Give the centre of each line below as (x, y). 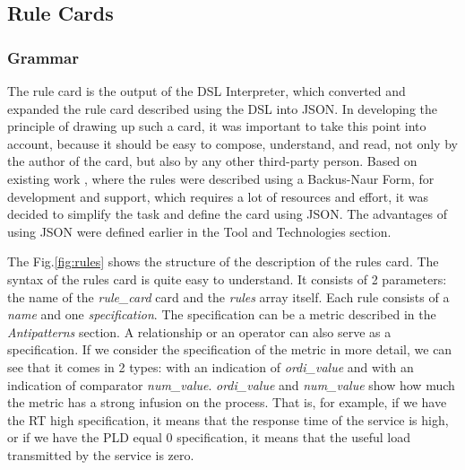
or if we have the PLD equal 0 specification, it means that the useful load (209, 437)
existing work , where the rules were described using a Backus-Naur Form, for (221, 178)
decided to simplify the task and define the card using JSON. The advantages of (227, 214)
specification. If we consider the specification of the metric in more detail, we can (230, 349)
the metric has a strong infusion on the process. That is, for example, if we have (227, 402)
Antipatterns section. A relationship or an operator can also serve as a (199, 331)
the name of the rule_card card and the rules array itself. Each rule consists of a (228, 296)
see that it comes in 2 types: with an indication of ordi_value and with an (211, 366)
